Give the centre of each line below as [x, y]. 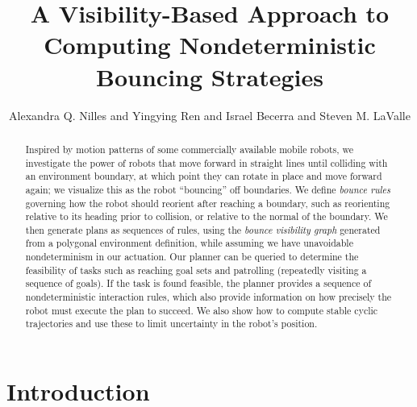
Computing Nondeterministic [210, 45]
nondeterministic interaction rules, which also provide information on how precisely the [208, 297]
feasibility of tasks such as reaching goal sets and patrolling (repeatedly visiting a [196, 270]
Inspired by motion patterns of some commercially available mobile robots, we [190, 149]
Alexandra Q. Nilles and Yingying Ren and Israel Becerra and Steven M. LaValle [210, 115]
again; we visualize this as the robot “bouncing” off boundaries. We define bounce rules [208, 189]
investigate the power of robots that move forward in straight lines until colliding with [206, 162]
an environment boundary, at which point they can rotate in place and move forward [204, 176]
